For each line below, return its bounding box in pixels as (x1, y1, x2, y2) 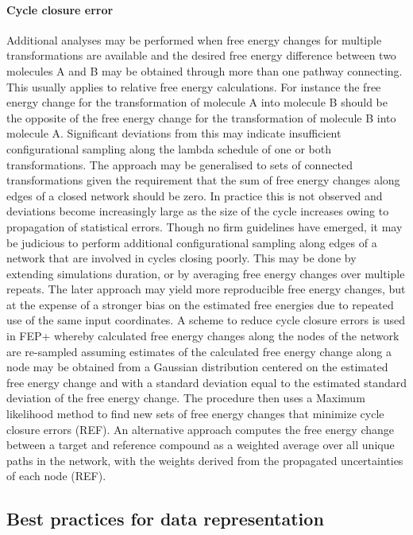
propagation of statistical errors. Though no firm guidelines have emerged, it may (6, 218, 403, 235)
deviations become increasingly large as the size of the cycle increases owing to (6, 203, 389, 219)
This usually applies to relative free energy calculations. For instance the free (6, 78, 381, 95)
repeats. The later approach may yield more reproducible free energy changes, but (6, 281, 406, 297)
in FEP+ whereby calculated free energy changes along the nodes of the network (6, 328, 399, 344)
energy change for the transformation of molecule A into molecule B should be (6, 94, 388, 110)
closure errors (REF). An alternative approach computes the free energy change (6, 421, 394, 437)
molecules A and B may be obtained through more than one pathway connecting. (6, 62, 403, 79)
